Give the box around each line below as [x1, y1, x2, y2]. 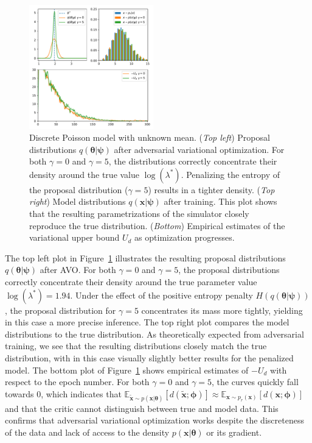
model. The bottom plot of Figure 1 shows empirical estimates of [5, 363, 249, 376]
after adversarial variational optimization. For [114, 143, 285, 155]
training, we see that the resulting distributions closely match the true [5, 339, 267, 352]
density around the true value [29, 168, 140, 180]
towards [5, 387, 34, 400]
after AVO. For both [40, 263, 116, 276]
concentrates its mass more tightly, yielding [141, 303, 303, 316]
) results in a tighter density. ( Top [148, 183, 275, 196]
